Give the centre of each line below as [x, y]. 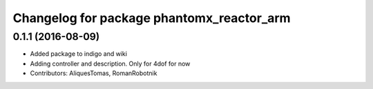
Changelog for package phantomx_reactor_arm [152, 18]
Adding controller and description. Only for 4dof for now [110, 63]
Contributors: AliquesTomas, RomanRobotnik [94, 73]
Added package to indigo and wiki [79, 54]
